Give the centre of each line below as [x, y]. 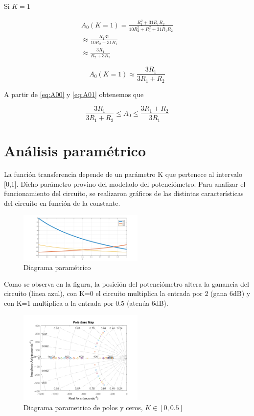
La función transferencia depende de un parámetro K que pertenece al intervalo [123, 174]
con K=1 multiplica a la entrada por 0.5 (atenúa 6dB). [86, 303]
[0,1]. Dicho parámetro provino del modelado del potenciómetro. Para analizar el [125, 184]
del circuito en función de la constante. [62, 203]
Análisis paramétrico [75, 150]
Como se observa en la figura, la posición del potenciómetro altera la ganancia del [127, 283]
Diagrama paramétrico [57, 267]
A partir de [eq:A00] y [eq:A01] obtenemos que [74, 94]
